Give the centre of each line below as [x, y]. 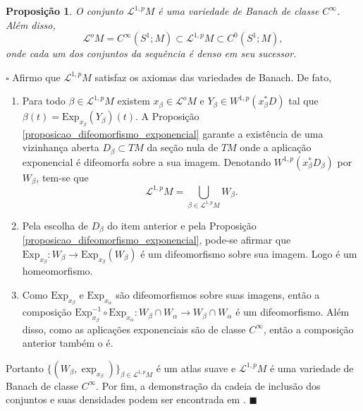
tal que [303, 101]
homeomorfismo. [57, 271]
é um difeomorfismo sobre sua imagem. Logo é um [249, 253]
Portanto [25, 368]
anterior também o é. [68, 343]
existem [134, 101]
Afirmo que [36, 77]
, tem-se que [62, 177]
